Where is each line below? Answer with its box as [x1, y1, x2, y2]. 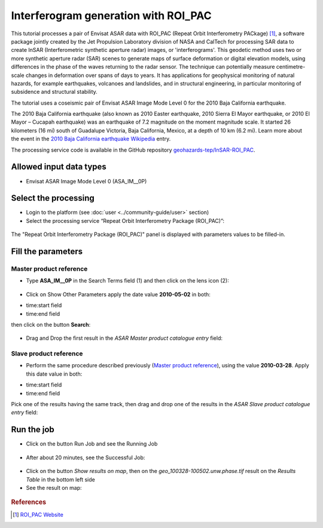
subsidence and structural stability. [11, 88, 98, 96]
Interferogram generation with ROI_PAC [11, 9, 212, 22]
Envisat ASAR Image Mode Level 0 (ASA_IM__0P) [26, 177, 147, 185]
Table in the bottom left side [26, 475, 95, 483]
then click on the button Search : [11, 321, 91, 328]
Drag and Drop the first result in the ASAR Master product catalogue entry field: [26, 334, 223, 342]
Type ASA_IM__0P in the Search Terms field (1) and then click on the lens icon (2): [26, 277, 230, 284]
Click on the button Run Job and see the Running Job [26, 440, 158, 447]
